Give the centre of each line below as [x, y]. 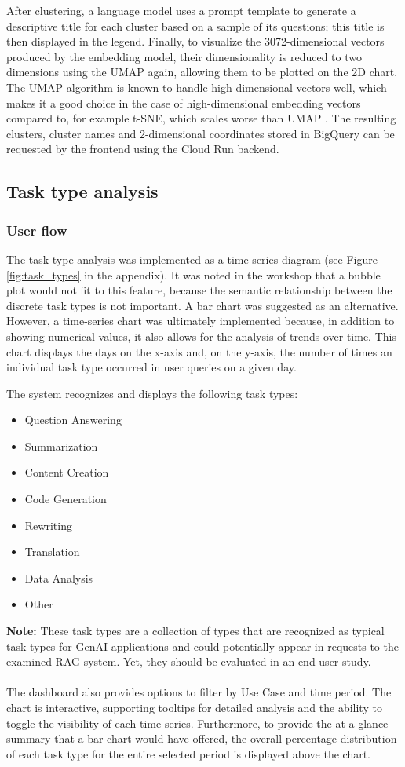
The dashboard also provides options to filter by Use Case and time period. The [199, 692]
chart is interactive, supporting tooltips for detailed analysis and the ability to [194, 707]
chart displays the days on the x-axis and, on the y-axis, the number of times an [199, 351]
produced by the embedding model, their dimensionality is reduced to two [184, 56]
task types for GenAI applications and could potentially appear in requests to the [202, 646]
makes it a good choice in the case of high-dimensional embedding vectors [184, 102]
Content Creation [67, 472]
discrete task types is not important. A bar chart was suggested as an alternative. [202, 305]
